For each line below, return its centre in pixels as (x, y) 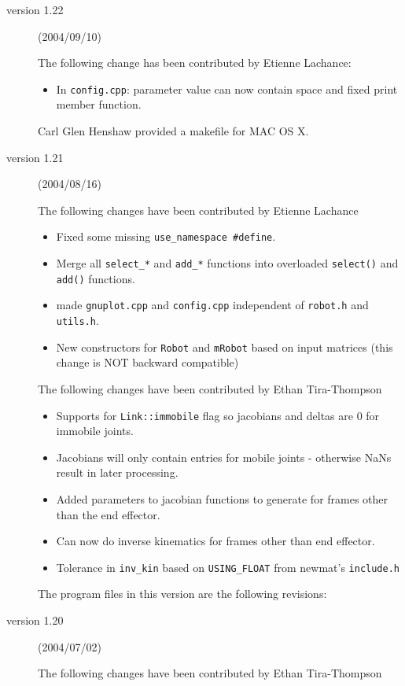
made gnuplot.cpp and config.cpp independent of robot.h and (212, 305)
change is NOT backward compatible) (147, 362)
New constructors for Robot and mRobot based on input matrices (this (225, 347)
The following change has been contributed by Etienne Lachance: (195, 63)
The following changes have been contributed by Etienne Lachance (198, 210)
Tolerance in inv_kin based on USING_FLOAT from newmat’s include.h (228, 567)
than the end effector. (108, 514)
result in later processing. (117, 472)
